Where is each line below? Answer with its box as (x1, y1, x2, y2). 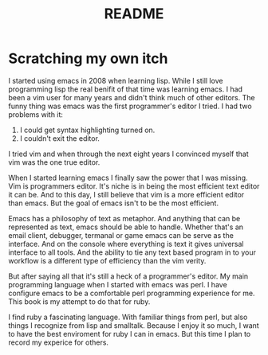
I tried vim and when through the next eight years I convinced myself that (8, 149, 249, 158)
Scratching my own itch (8, 49, 169, 68)
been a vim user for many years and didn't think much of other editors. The (8, 92, 255, 102)
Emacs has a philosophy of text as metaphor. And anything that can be (8, 213, 241, 223)
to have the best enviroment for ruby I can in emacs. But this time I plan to (8, 329, 251, 338)
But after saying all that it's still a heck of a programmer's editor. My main (8, 271, 249, 281)
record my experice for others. (8, 337, 109, 347)
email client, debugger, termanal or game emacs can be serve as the (8, 230, 234, 240)
